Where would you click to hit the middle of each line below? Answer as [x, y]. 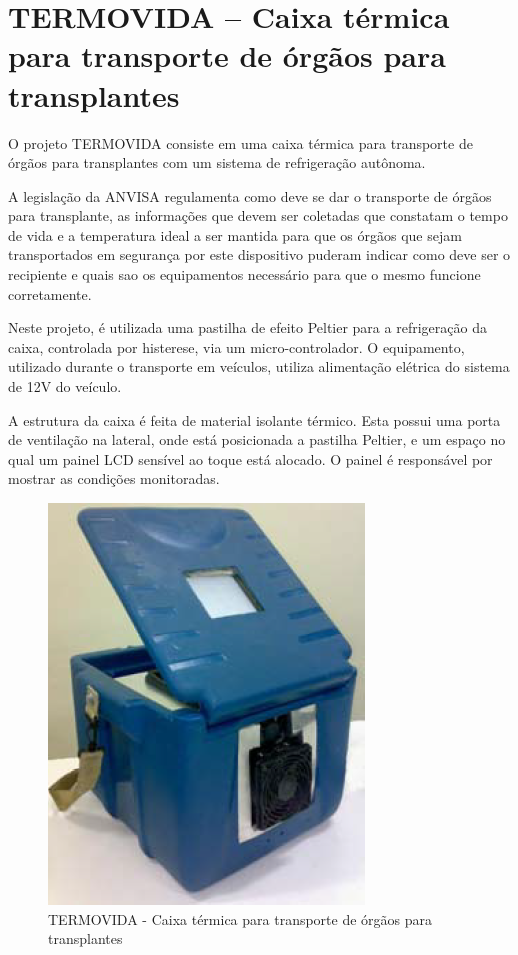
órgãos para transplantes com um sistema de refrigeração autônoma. [217, 162]
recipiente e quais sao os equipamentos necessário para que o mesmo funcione [244, 274]
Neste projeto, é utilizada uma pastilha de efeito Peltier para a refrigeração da [247, 327]
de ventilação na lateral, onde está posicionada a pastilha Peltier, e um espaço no [257, 439]
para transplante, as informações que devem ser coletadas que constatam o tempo [258, 215]
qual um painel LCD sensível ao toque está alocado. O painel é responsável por [250, 458]
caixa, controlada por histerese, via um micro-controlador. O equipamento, [236, 346]
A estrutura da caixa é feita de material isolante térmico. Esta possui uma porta [254, 419]
